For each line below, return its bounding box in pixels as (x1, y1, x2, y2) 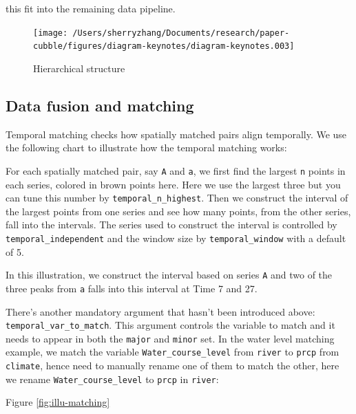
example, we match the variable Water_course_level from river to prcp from (6, 345, 339, 359)
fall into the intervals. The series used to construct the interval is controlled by (6, 217, 337, 232)
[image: (33, 28, 68, 38)
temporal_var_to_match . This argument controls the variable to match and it (6, 318, 335, 332)
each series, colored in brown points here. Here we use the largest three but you (6, 177, 341, 191)
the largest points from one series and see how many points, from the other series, (6, 204, 351, 218)
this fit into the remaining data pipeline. (6, 1, 176, 15)
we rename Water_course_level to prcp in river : (6, 371, 219, 386)
